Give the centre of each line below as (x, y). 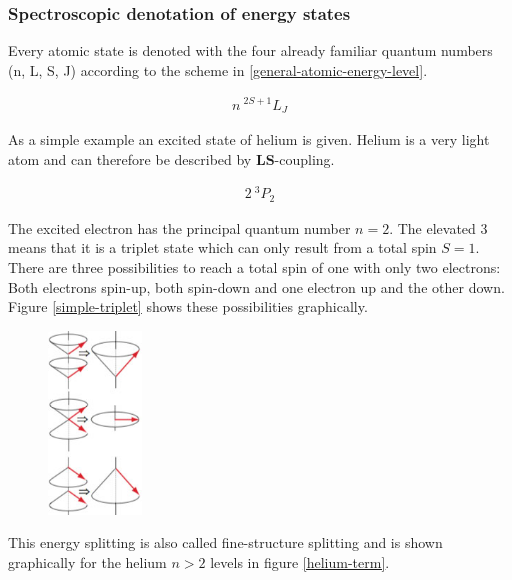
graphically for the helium (87, 561)
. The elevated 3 (438, 227)
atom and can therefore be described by (130, 158)
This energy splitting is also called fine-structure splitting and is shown (225, 542)
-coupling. (304, 158)
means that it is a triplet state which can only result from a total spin (222, 247)
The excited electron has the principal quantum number (179, 227)
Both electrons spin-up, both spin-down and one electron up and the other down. (256, 286)
